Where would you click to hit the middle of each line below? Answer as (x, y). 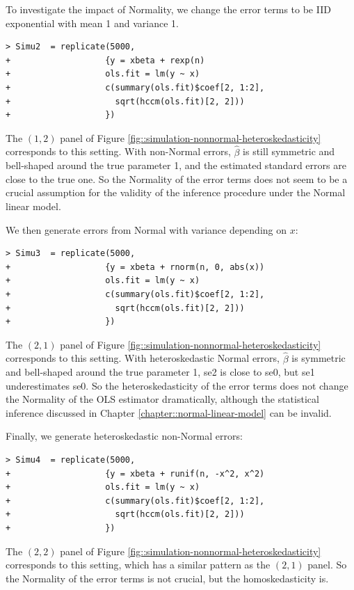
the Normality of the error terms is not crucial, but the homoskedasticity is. (167, 578)
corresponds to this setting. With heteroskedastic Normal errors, (143, 358)
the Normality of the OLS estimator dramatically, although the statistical (162, 399)
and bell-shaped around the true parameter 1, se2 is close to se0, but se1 (160, 372)
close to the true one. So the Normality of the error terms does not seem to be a (177, 178)
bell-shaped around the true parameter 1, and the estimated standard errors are (176, 165)
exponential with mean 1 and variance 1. (92, 23)
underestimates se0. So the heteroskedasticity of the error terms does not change (177, 385)
